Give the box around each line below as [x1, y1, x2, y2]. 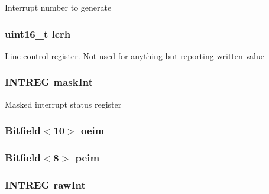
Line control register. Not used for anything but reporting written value [5, 49, 264, 62]
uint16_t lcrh [5, 26, 71, 41]
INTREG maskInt [5, 75, 93, 89]
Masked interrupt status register [5, 98, 122, 110]
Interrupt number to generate [5, 1, 112, 13]
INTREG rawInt [5, 177, 86, 192]
